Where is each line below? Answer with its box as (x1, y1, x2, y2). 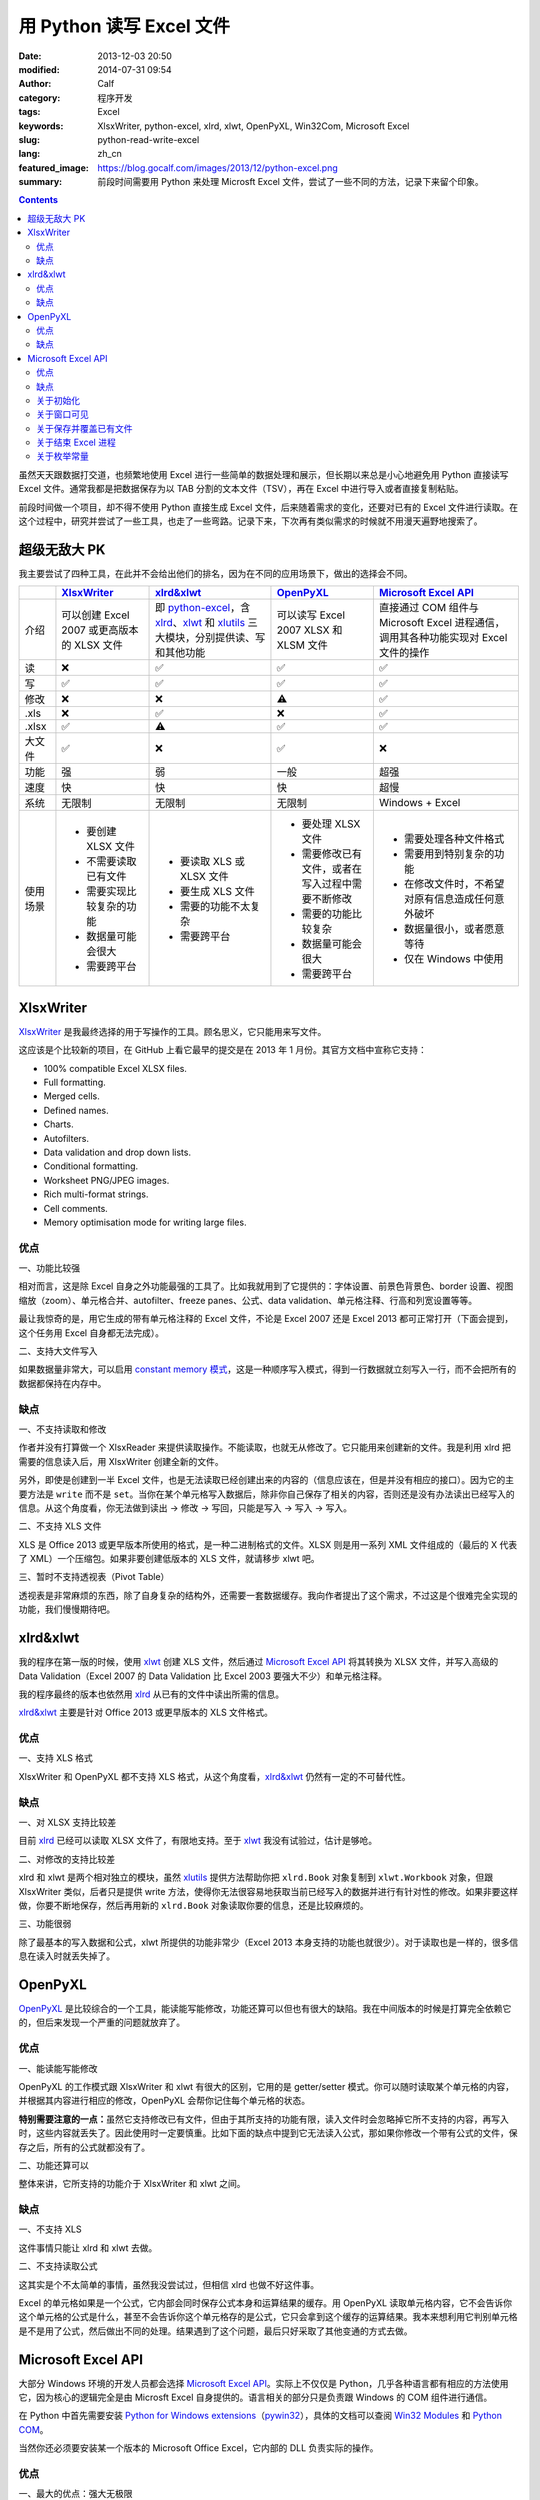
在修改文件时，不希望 (403, 877, 505, 891)
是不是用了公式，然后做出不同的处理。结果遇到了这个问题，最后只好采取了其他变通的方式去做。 (18, 2325, 413, 2337)
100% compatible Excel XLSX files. (43, 1062, 187, 1074)
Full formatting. (43, 1076, 107, 1089)
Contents (18, 194, 59, 206)
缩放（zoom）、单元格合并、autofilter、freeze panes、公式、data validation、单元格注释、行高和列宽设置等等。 (18, 1294, 478, 1306)
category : (18, 91, 61, 104)
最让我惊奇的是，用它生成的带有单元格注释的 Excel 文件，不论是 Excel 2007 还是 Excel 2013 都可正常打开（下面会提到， (18, 1313, 514, 1325)
